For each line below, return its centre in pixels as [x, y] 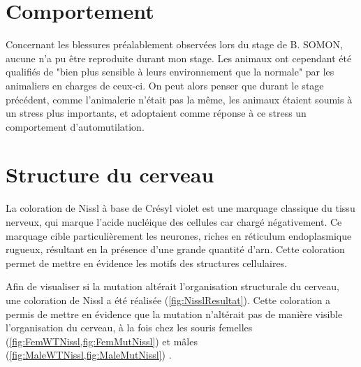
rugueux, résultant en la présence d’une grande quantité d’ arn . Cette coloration [175, 249]
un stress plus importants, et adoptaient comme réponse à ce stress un [156, 113]
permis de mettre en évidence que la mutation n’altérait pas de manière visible [174, 314]
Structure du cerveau [110, 174]
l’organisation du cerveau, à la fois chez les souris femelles [129, 328]
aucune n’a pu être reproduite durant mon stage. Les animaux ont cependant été [179, 58]
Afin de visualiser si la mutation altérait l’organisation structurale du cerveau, [172, 286]
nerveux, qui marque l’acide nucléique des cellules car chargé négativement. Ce [174, 222]
